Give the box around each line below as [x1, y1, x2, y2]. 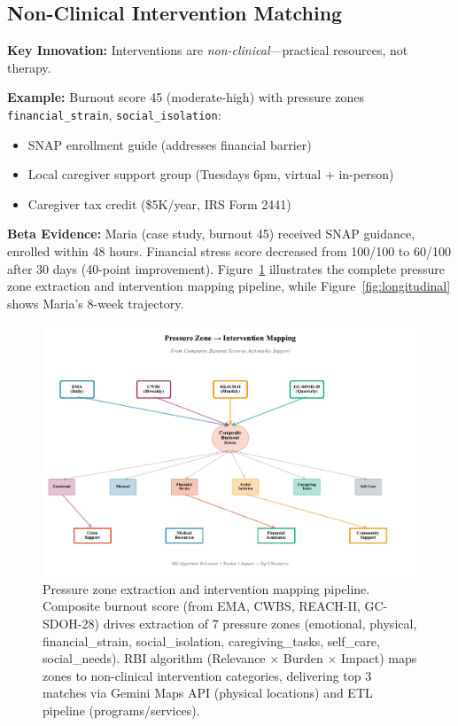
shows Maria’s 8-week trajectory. [7, 293, 184, 312]
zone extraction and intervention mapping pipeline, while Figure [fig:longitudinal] [7, 277, 451, 295]
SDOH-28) [43, 614, 99, 633]
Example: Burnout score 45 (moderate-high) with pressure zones [7, 88, 365, 106]
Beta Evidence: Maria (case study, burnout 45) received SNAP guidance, [7, 224, 415, 243]
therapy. [7, 58, 51, 76]
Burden [283, 649, 323, 667]
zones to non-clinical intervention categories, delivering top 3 [43, 666, 372, 684]
